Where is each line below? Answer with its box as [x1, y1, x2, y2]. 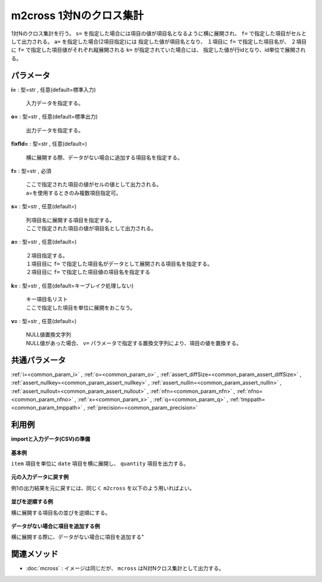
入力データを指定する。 [26, 100, 83, 107]
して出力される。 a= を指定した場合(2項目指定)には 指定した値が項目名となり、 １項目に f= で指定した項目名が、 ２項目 [11, 38, 307, 45]
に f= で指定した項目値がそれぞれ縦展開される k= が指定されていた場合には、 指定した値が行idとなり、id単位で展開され [11, 47, 306, 54]
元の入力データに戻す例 [11, 473, 69, 481]
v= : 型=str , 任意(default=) [11, 318, 77, 325]
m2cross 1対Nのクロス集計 [11, 9, 144, 22]
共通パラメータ [11, 355, 66, 365]
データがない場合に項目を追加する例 [11, 522, 100, 530]
